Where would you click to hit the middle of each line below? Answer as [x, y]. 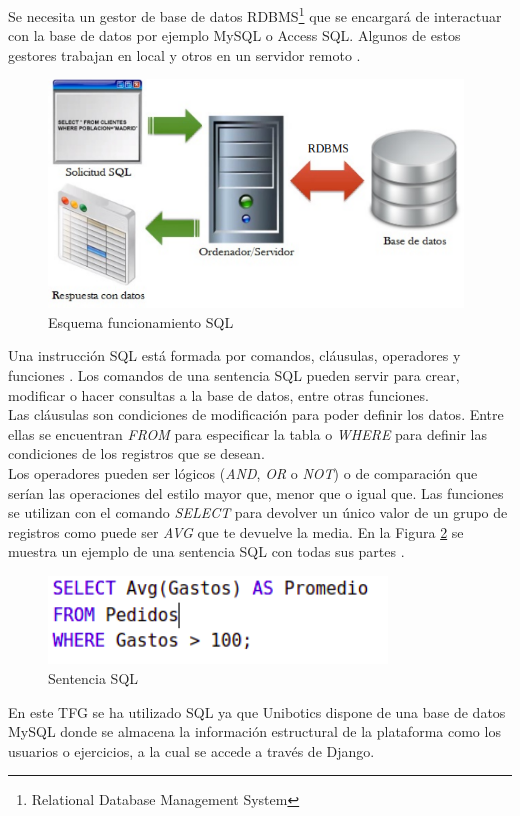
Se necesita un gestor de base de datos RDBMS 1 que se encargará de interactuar [255, 14]
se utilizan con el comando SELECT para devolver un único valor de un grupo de [258, 512]
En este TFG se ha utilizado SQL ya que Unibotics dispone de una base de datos [257, 711]
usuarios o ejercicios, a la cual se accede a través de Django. [191, 750]
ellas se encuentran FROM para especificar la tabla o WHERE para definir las [248, 433]
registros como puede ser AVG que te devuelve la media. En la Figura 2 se [236, 531]
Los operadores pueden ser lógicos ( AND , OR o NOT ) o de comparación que [243, 472]
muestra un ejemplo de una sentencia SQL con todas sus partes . [206, 551]
